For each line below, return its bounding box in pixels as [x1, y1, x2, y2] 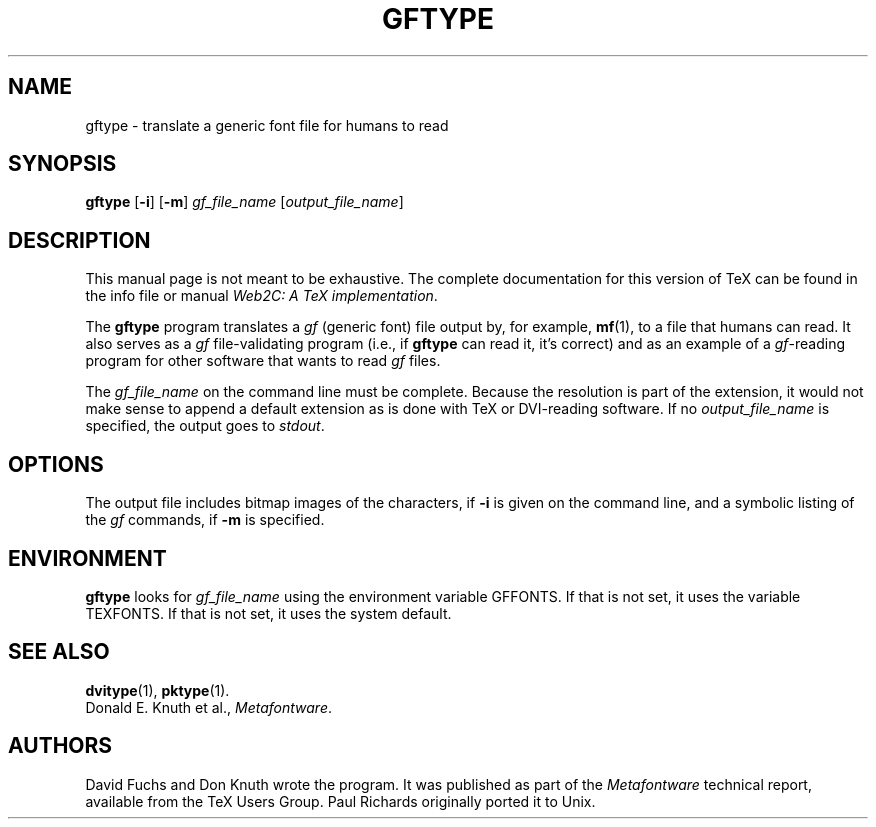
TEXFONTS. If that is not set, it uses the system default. [85, 604, 452, 622]
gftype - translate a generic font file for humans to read [85, 116, 449, 134]
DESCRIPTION [8, 227, 151, 253]
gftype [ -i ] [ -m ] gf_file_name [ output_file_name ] [85, 193, 404, 211]
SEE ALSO [8, 639, 110, 665]
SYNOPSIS [8, 151, 117, 177]
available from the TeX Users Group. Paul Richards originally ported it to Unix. [85, 792, 596, 810]
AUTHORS [8, 733, 113, 759]
